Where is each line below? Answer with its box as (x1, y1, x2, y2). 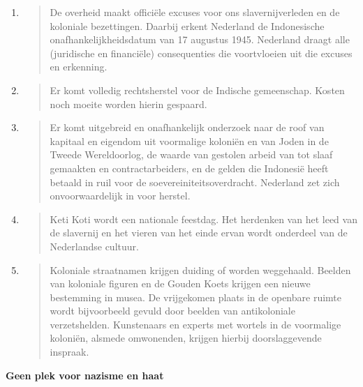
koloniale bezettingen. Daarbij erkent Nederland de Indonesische (50, 18, 325, 33)
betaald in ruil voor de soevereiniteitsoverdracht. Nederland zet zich (50, 174, 340, 189)
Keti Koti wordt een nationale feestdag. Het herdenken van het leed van (50, 211, 357, 226)
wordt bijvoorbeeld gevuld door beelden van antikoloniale (50, 303, 295, 318)
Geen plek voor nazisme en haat (6, 367, 164, 382)
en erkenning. (50, 59, 108, 74)
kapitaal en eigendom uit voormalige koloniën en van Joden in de (50, 133, 329, 148)
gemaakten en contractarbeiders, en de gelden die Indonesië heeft (50, 160, 329, 175)
